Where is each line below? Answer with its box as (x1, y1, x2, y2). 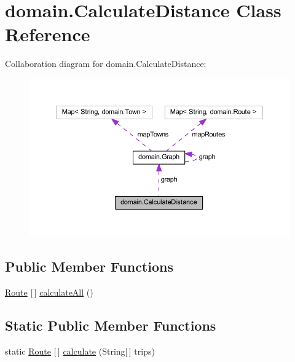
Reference (5, 22, 90, 47)
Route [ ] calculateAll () (5, 285, 93, 298)
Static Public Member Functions (5, 315, 216, 334)
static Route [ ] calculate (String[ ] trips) (5, 344, 155, 357)
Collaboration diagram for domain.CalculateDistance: (5, 57, 206, 70)
